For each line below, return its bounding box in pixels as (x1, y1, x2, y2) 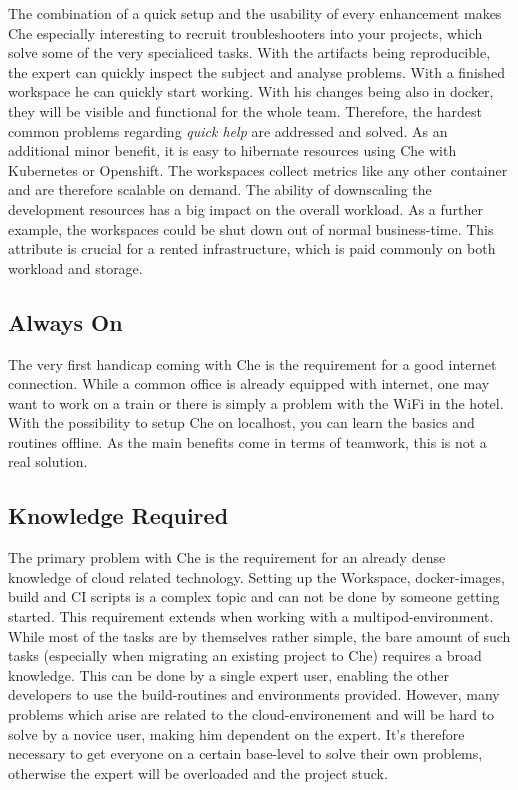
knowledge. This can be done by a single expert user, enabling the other (8, 664, 449, 685)
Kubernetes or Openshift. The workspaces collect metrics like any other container (8, 159, 508, 180)
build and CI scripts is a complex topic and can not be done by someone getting (8, 586, 500, 607)
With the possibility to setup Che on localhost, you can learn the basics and (8, 412, 475, 433)
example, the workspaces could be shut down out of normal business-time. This (8, 218, 494, 239)
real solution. (8, 451, 88, 472)
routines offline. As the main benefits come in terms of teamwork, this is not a (8, 431, 487, 452)
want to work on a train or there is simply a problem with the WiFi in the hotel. (8, 392, 504, 413)
